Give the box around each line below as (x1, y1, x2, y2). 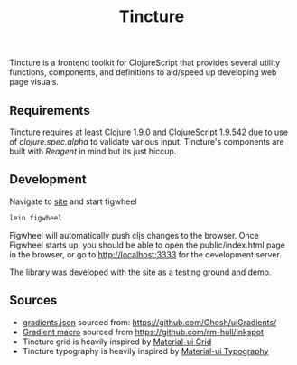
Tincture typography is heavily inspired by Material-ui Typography (22, 345, 269, 356)
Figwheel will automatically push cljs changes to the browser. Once (9, 229, 259, 240)
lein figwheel (9, 213, 63, 222)
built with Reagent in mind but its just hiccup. (9, 146, 177, 156)
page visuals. (9, 77, 59, 88)
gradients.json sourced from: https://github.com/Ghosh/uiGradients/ (22, 316, 277, 327)
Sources (9, 293, 58, 308)
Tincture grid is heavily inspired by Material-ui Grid (22, 336, 212, 347)
